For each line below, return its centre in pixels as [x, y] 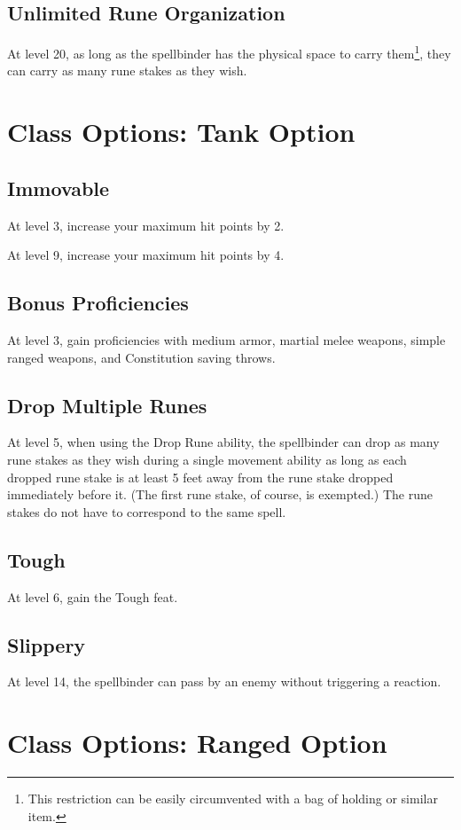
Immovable [59, 188]
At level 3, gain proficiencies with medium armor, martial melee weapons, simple [227, 340]
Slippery [47, 644]
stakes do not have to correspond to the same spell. [147, 511]
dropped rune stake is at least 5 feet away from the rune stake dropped [200, 477]
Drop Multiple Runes [107, 405]
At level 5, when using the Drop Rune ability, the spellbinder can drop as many [223, 442]
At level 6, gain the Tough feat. [93, 596]
